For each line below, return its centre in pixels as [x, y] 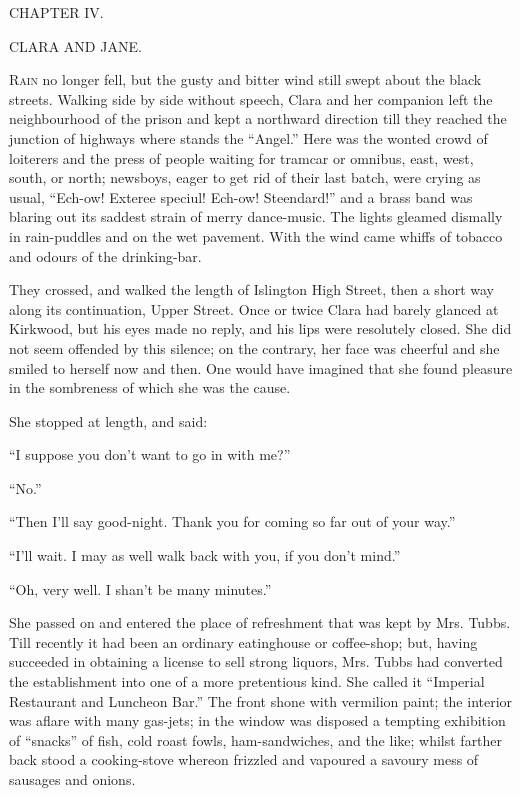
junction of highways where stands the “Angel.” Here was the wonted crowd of [248, 137]
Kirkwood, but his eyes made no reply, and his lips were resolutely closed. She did [260, 328]
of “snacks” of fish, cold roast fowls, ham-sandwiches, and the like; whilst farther [256, 739]
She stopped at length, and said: [108, 420]
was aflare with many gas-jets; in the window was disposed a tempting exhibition [257, 720]
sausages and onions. [72, 779]
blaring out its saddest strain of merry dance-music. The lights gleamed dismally [256, 216]
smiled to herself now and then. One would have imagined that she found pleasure [261, 367]
